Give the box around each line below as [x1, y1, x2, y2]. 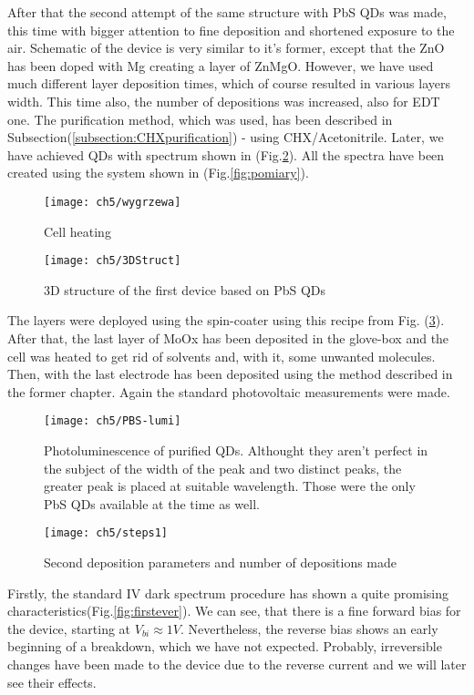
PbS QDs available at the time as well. [44, 494, 260, 513]
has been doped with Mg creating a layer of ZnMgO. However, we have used [7, 56, 434, 75]
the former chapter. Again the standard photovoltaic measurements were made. [7, 382, 450, 401]
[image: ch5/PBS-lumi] [44, 414, 181, 428]
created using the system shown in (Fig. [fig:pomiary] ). [7, 163, 309, 182]
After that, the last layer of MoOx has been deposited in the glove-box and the [7, 329, 449, 348]
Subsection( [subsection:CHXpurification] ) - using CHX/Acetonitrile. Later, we [7, 128, 444, 147]
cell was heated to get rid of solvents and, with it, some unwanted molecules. [7, 346, 436, 365]
